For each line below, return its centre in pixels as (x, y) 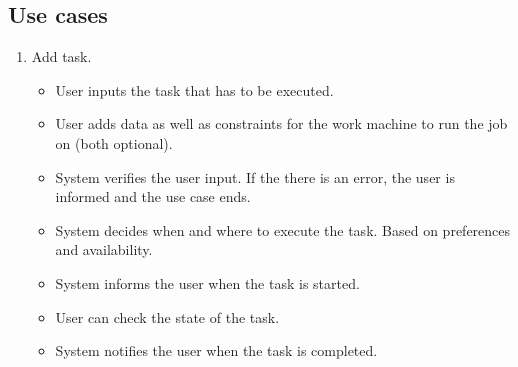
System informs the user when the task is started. (207, 282)
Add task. (61, 56)
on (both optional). (114, 142)
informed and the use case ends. (153, 196)
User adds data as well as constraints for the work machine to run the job (281, 123)
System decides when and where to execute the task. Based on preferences (283, 229)
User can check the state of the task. (167, 316)
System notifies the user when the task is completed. (216, 350)
